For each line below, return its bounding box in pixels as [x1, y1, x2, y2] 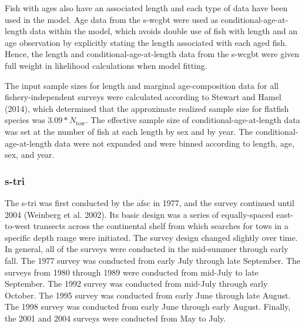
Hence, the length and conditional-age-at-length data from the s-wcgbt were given [5, 48, 300, 60]
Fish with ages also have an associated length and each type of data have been [5, 2, 288, 14]
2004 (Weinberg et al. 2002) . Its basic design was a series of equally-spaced [5, 208, 274, 220]
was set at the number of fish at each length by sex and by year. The [5, 125, 253, 137]
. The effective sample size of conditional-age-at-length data [85, 114, 300, 126]
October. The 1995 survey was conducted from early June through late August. [5, 289, 291, 301]
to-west [5, 220, 31, 232]
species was [5, 114, 45, 126]
